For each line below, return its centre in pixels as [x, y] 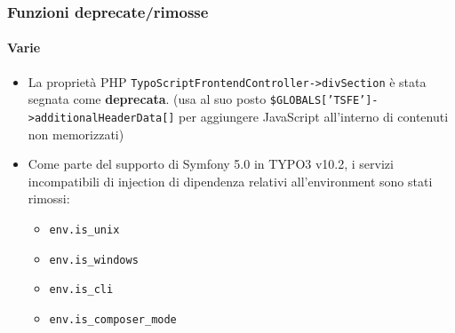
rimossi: [49, 198]
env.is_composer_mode [113, 319]
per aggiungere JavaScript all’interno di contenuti [314, 116]
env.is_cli [81, 290]
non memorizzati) [76, 134]
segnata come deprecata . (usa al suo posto [147, 99]
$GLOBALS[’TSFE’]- [324, 101]
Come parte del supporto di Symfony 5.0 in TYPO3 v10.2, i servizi [211, 164]
